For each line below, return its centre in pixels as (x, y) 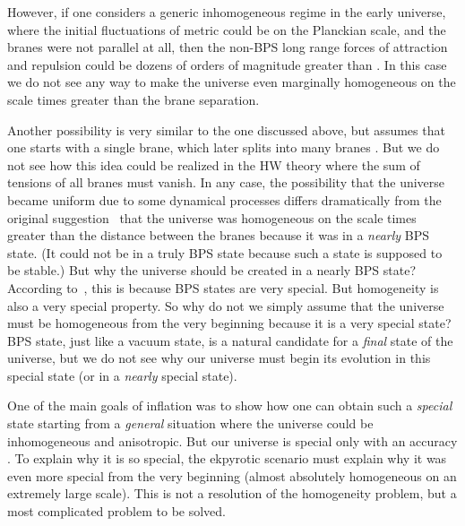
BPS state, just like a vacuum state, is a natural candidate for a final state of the (230, 340)
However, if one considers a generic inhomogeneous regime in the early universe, (227, 12)
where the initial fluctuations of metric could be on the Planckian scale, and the (227, 29)
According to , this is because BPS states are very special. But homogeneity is (223, 287)
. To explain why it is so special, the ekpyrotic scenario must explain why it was (227, 458)
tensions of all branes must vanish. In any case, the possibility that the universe (226, 182)
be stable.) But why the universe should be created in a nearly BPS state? (211, 270)
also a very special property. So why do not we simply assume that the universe (226, 305)
